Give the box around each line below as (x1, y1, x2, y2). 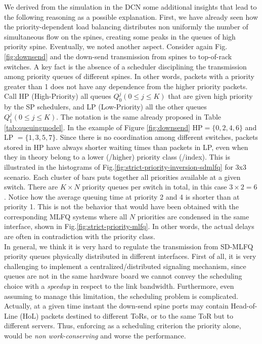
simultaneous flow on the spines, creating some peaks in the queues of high (4, 31, 236, 42)
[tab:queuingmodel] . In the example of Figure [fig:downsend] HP (4, 122, 203, 132)
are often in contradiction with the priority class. (4, 231, 155, 242)
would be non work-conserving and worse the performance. (4, 330, 186, 340)
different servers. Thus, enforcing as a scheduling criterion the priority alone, (4, 320, 241, 331)
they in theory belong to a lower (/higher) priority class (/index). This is (4, 151, 230, 162)
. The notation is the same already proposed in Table (56, 111, 222, 122)
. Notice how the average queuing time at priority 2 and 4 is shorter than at (4, 191, 240, 202)
